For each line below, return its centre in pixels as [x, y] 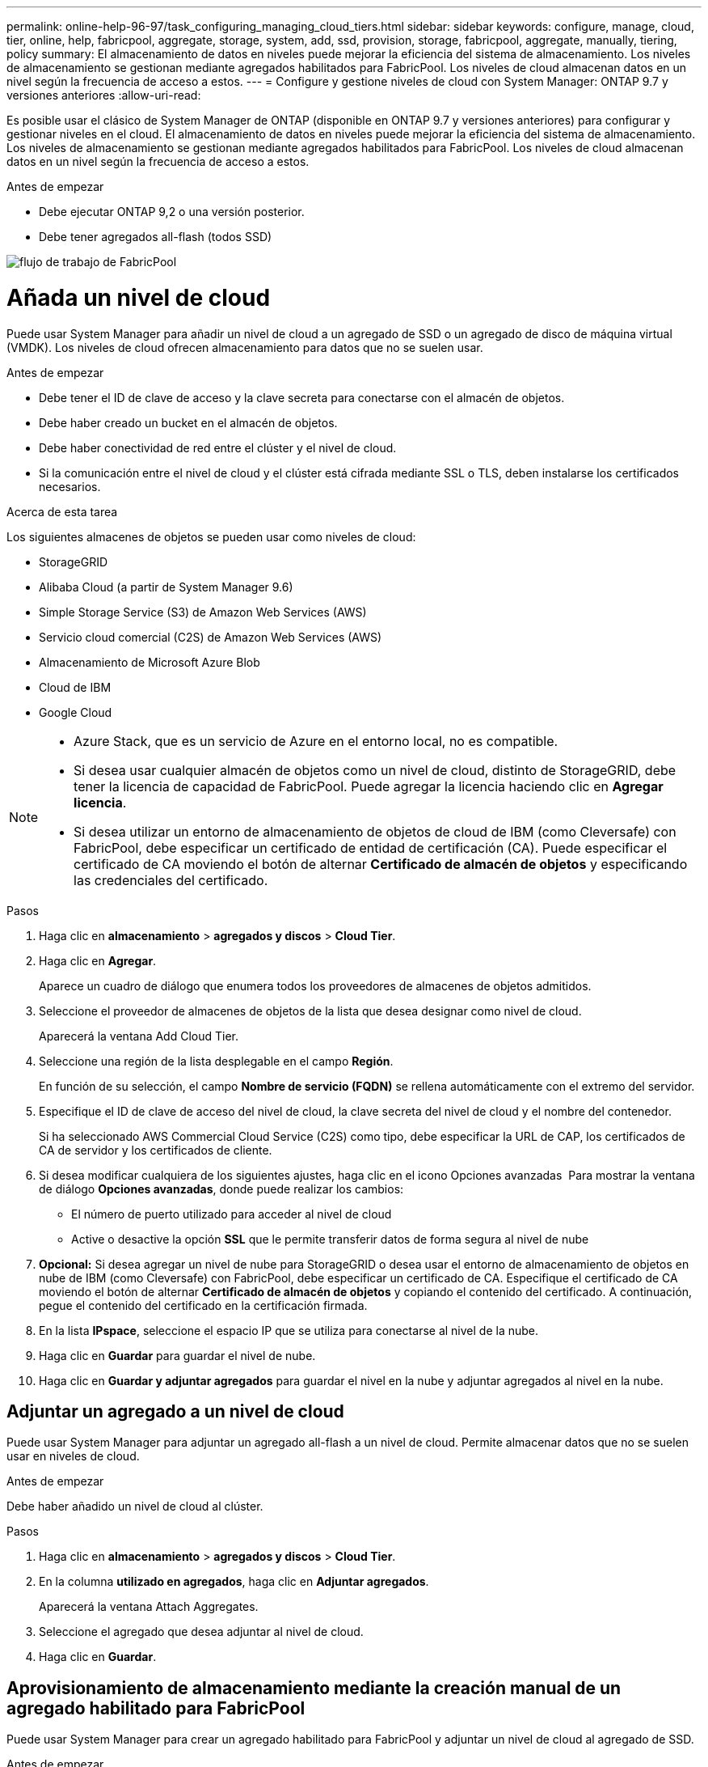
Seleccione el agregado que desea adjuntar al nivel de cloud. [201, 1632]
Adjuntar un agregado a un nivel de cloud [175, 1411]
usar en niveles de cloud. [73, 1456]
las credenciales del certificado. [171, 880]
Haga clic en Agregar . [98, 960]
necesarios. [70, 486]
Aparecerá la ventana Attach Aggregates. [149, 1607]
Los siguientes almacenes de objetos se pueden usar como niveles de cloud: [211, 536]
